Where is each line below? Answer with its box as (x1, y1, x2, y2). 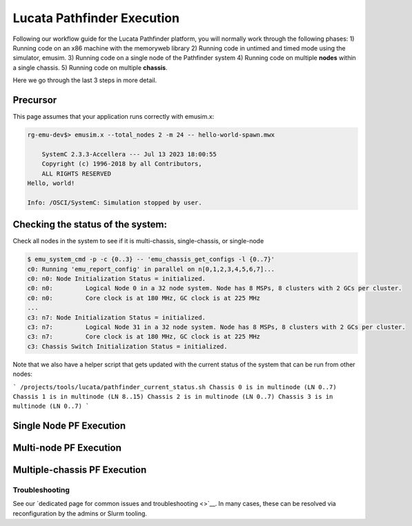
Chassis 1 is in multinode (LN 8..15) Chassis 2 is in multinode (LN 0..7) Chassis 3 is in (12, 393, 333, 400)
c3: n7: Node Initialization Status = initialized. (27, 313, 206, 321)
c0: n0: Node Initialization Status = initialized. (27, 275, 206, 283)
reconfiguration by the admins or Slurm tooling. (12, 509, 148, 518)
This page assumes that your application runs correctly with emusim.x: (12, 113, 215, 121)
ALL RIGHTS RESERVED (41, 169, 112, 178)
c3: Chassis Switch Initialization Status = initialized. (27, 342, 228, 350)
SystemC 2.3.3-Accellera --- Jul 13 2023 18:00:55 (41, 150, 217, 158)
